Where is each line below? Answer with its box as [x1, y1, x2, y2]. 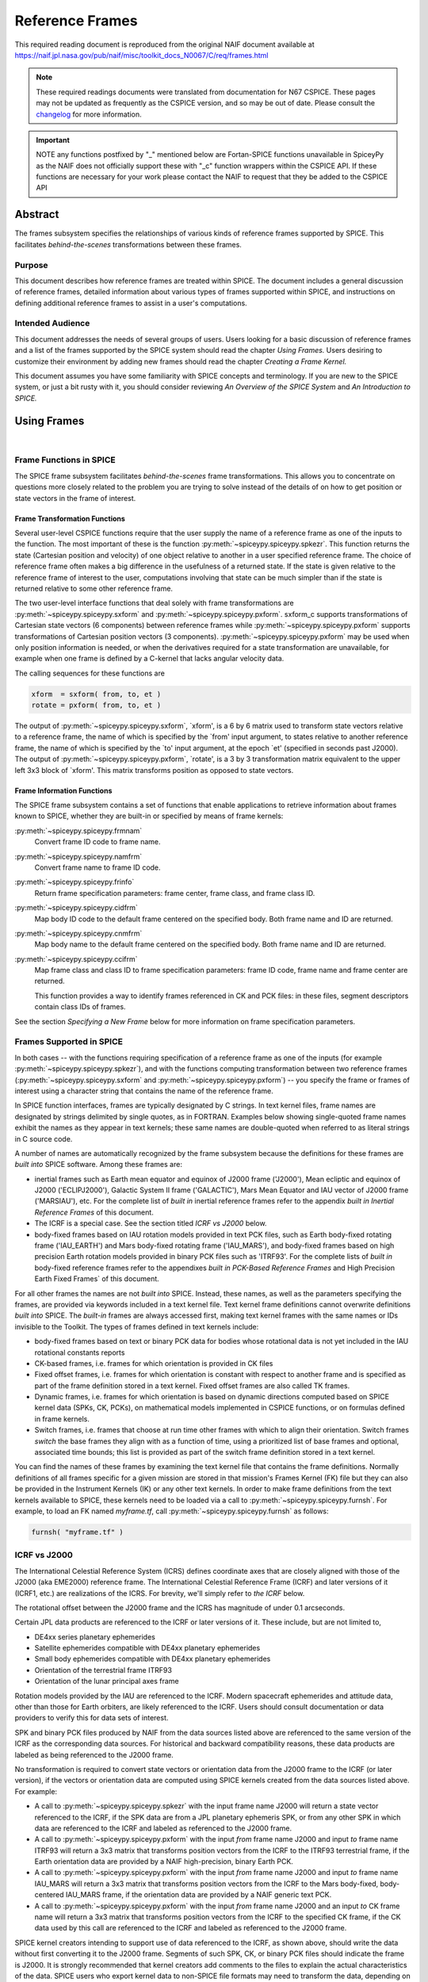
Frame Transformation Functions [14, 514, 126, 523]
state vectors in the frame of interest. [14, 493, 136, 503]
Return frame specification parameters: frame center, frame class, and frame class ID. [34, 888, 315, 897]
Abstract [14, 208, 59, 221]
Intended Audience [14, 318, 90, 329]
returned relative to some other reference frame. [14, 584, 174, 593]
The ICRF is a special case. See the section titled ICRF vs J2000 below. [34, 1219, 267, 1228]
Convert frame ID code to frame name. [34, 837, 162, 847]
